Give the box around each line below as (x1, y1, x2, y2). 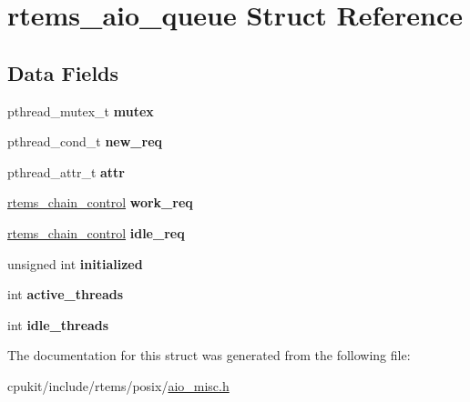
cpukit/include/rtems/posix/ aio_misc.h (7, 376, 230, 395)
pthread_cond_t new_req (7, 132, 163, 151)
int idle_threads (7, 315, 109, 334)
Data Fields (7, 58, 119, 86)
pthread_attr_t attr (7, 162, 125, 181)
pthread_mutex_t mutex (7, 101, 154, 120)
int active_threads (7, 285, 124, 304)
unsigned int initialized (7, 254, 143, 273)
